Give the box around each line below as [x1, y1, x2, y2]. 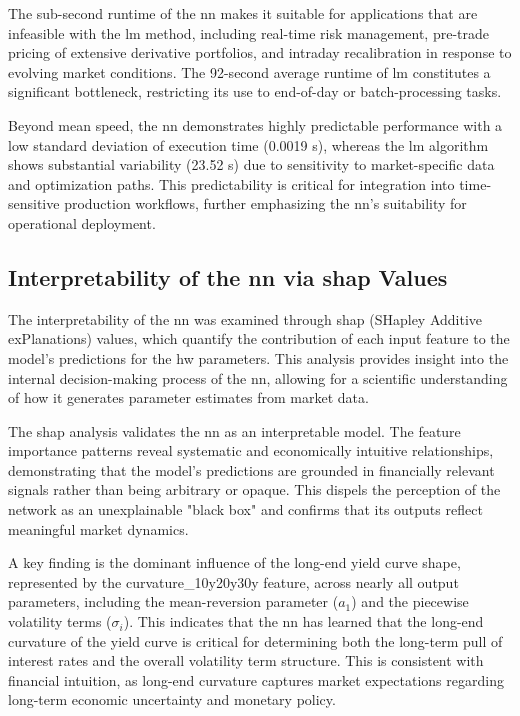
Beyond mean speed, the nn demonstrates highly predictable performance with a [8, 114, 503, 135]
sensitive [8, 193, 60, 214]
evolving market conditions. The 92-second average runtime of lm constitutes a [8, 61, 491, 82]
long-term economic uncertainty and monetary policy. [8, 689, 336, 710]
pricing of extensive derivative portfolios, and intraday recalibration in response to [8, 42, 512, 63]
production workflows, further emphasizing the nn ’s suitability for [64, 193, 467, 214]
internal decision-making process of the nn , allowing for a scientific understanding [8, 367, 508, 388]
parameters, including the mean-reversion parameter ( [8, 591, 339, 612]
